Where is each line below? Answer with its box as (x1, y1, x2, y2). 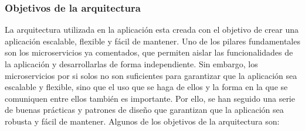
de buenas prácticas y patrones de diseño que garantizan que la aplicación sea (5, 104, 284, 116)
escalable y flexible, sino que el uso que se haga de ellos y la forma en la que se (5, 81, 288, 93)
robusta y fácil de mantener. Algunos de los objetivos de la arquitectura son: (5, 115, 280, 127)
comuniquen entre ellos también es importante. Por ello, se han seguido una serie (5, 92, 295, 104)
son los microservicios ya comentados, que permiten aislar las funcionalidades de (5, 46, 293, 58)
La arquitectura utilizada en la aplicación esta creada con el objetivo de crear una (5, 23, 299, 36)
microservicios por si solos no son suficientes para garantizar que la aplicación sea (5, 69, 297, 81)
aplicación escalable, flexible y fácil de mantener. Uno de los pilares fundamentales (5, 35, 300, 47)
